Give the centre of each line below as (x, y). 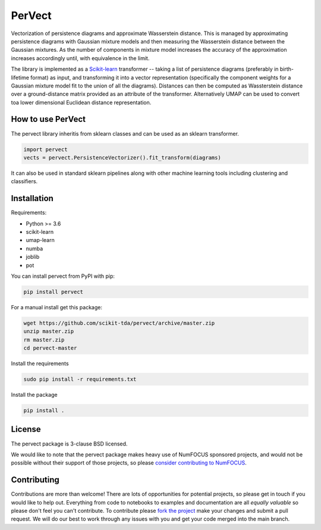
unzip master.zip (49, 331)
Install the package (34, 395)
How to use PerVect (48, 119)
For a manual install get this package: (56, 307)
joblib (33, 257)
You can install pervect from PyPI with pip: (63, 276)
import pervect (45, 149)
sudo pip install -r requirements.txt (80, 380)
